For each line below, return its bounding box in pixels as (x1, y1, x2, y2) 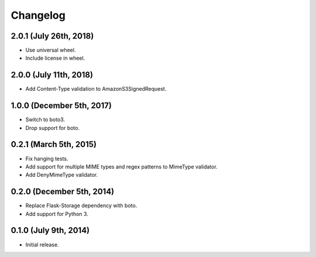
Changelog (11, 9, 66, 22)
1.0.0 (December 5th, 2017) (11, 101, 112, 111)
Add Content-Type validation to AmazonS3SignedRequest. (25, 85, 167, 92)
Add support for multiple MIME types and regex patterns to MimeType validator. (25, 163, 218, 170)
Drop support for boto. (25, 124, 80, 131)
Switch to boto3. (25, 116, 66, 123)
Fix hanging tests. (25, 155, 68, 162)
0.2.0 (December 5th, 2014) (11, 187, 114, 197)
